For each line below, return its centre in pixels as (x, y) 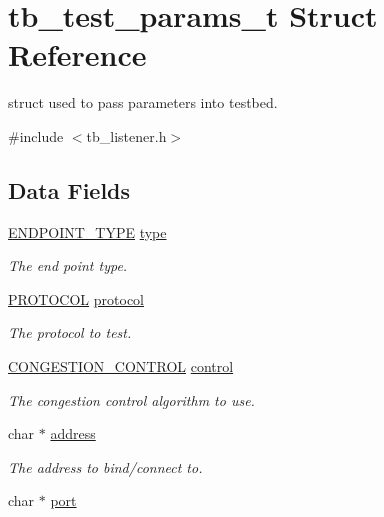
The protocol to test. (70, 332)
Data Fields (69, 189)
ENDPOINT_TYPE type (87, 231)
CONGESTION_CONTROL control (121, 366)
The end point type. (68, 265)
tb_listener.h (126, 135)
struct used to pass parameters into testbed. (143, 102)
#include (36, 135)
